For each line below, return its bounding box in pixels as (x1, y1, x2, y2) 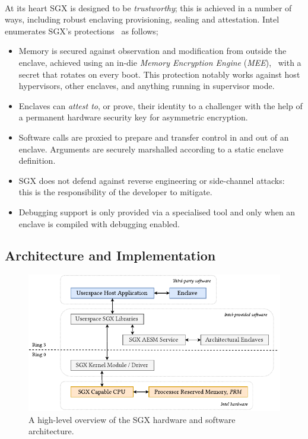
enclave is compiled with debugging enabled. (18, 217, 180, 230)
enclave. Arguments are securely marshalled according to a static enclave (18, 142, 284, 155)
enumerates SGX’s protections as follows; (5, 24, 158, 37)
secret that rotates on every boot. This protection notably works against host (18, 68, 300, 80)
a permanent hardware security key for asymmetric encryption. (18, 111, 248, 123)
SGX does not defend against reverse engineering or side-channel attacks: (18, 174, 285, 186)
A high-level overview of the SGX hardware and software (28, 413, 236, 425)
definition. (18, 154, 56, 167)
